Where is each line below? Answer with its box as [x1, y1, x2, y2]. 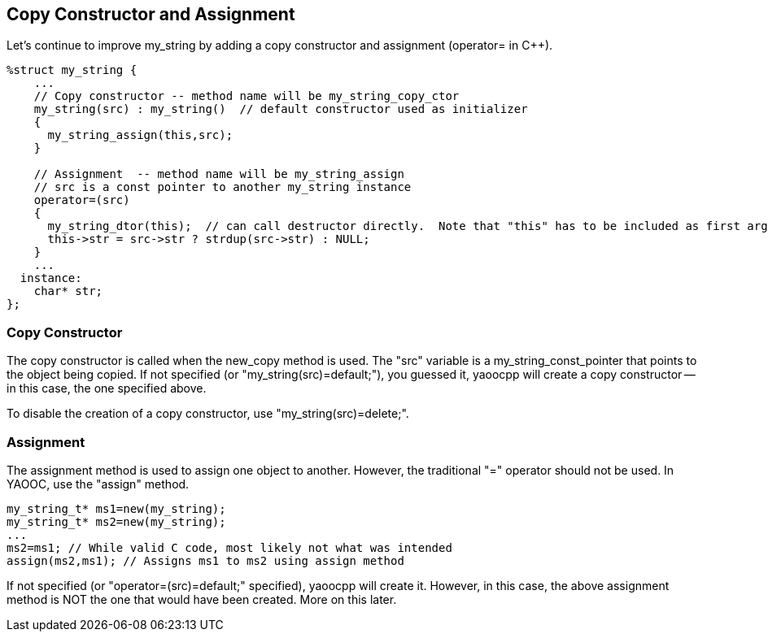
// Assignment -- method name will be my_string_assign [33, 167, 404, 181]
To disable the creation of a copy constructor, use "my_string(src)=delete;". [7, 406, 409, 421]
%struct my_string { [7, 63, 137, 77]
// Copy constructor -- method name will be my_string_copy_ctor [33, 89, 460, 103]
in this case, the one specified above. [7, 381, 207, 396]
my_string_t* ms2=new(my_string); [7, 514, 226, 528]
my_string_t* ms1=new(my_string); [7, 501, 226, 515]
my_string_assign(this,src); [47, 128, 233, 142]
